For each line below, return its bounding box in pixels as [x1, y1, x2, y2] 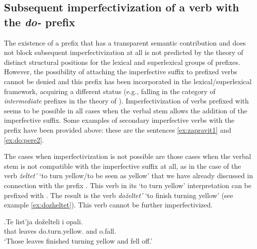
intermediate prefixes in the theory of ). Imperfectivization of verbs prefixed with [4, 96, 249, 106]
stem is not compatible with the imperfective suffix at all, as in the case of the [4, 160, 241, 171]
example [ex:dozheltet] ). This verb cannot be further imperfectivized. [4, 199, 213, 210]
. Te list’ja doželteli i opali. [4, 216, 83, 226]
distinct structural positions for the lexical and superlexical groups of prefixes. [4, 56, 240, 67]
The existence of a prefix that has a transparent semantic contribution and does [4, 37, 246, 48]
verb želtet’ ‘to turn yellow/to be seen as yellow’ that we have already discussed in [4, 170, 253, 181]
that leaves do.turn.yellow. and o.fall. [4, 226, 116, 236]
